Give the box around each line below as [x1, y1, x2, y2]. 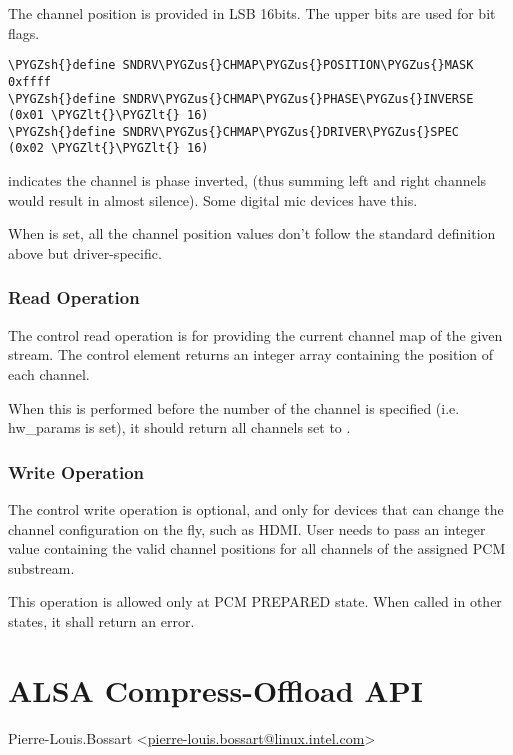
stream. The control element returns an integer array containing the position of [8, 344, 494, 365]
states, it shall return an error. [8, 610, 195, 631]
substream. [8, 557, 75, 578]
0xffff [8, 74, 51, 89]
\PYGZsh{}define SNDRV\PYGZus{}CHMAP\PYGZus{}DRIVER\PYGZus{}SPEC [8, 124, 460, 139]
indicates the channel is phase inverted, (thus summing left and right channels [8, 170, 487, 191]
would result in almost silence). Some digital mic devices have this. [8, 189, 418, 210]
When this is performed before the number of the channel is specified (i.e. [8, 397, 460, 418]
